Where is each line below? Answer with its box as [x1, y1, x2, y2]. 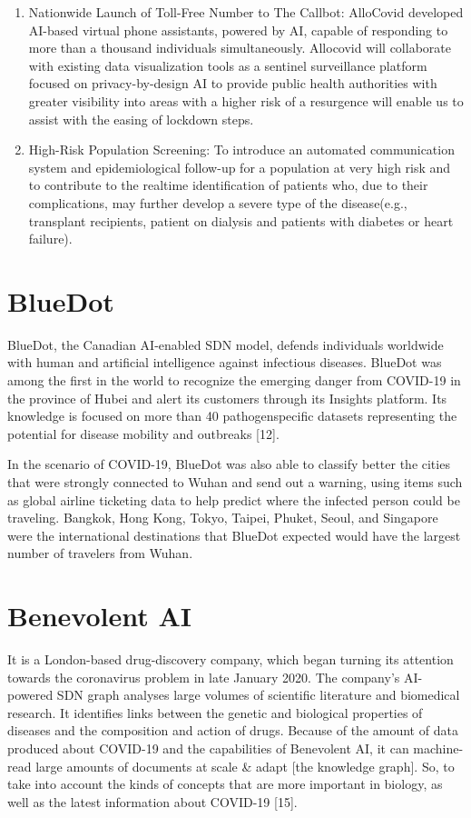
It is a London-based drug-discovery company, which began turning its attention [7, 650, 454, 669]
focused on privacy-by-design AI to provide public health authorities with [28, 74, 437, 93]
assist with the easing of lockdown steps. [28, 109, 254, 128]
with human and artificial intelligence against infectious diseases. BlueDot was [7, 353, 442, 372]
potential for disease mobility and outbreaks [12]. [7, 424, 280, 443]
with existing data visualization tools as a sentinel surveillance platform [28, 55, 427, 75]
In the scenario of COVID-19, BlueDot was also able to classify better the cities [7, 454, 450, 474]
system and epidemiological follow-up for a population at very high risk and [28, 157, 451, 176]
